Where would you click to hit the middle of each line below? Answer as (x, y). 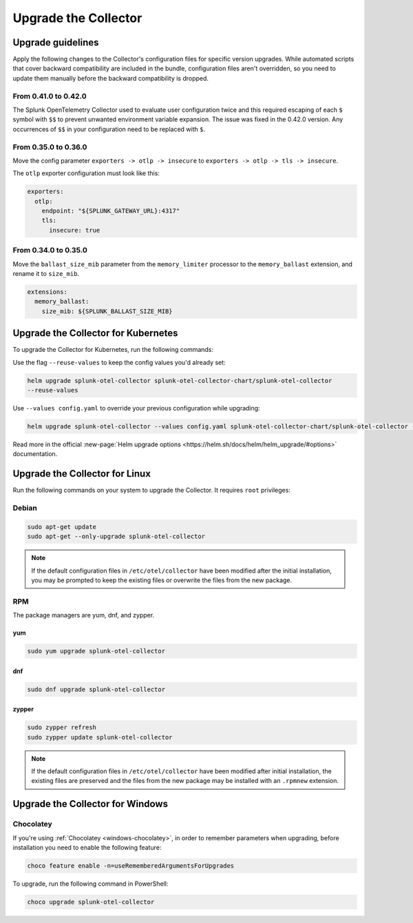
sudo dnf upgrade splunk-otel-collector (96, 689)
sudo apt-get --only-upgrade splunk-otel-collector (116, 537)
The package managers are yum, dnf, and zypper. (84, 615)
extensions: (47, 292)
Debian (25, 508)
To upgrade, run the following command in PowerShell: (91, 884)
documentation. (35, 454)
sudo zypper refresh (62, 727)
